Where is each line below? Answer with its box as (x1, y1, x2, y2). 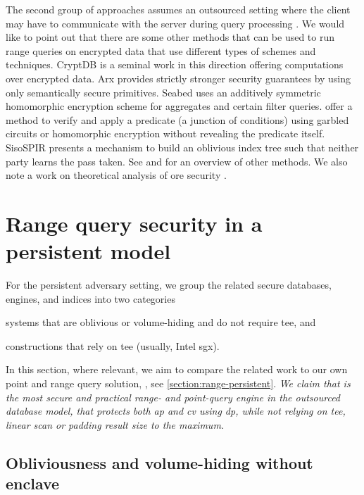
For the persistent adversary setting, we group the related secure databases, (6, 277, 332, 292)
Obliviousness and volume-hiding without (6, 451, 313, 473)
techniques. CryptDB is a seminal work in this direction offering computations (6, 57, 344, 72)
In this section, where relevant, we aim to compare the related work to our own (6, 362, 348, 377)
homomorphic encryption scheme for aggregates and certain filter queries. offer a (6, 99, 353, 113)
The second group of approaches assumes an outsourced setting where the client (6, 2, 351, 16)
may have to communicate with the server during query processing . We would (6, 15, 345, 30)
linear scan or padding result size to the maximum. (6, 417, 225, 432)
